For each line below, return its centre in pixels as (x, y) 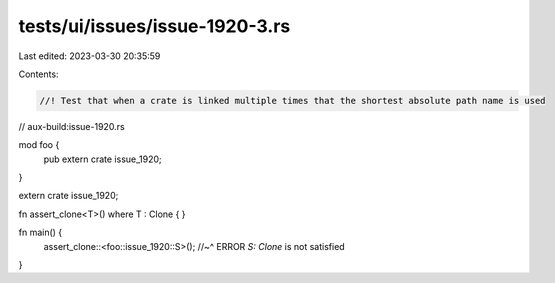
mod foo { (39, 145)
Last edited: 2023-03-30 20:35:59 (89, 56)
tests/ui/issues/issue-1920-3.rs (154, 26)
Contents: (38, 74)
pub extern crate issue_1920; (102, 159)
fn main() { (40, 232)
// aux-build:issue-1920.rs (71, 126)
